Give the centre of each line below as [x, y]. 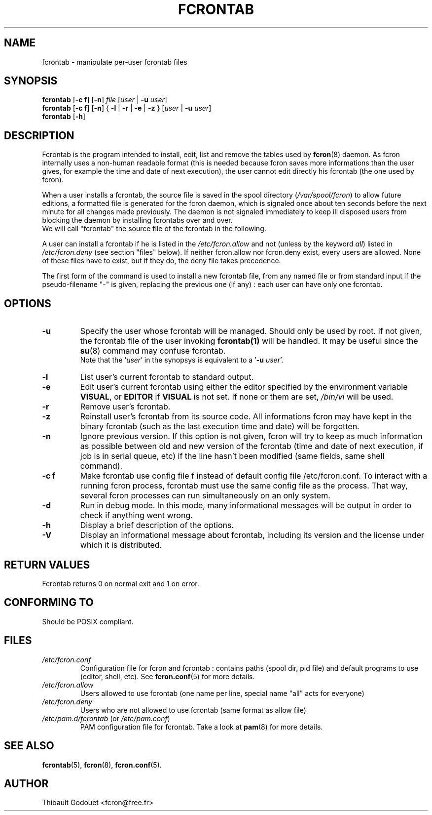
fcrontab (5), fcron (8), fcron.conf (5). [102, 765]
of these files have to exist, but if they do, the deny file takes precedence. [162, 261]
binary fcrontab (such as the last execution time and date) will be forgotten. [220, 427]
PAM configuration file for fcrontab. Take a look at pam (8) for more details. [201, 727]
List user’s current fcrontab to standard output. [167, 377]
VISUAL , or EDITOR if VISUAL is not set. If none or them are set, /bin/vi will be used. [237, 397]
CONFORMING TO [49, 603]
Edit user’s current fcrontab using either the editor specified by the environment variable [244, 387]
